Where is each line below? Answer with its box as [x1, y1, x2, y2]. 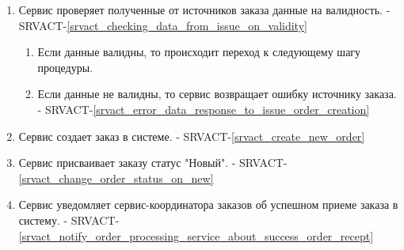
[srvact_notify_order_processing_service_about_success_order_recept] [18, 227, 374, 244]
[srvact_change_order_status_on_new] [18, 169, 214, 186]
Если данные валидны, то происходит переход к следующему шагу [37, 44, 361, 60]
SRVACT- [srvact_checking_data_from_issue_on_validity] [18, 17, 307, 33]
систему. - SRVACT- [18, 211, 120, 228]
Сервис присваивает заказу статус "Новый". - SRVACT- [18, 154, 288, 171]
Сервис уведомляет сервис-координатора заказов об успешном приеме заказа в [18, 196, 398, 213]
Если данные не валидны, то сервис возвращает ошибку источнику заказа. [37, 85, 397, 102]
